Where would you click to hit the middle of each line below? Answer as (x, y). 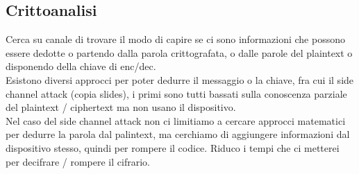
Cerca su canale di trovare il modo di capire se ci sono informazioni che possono (175, 39)
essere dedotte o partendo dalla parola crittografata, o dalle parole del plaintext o (179, 52)
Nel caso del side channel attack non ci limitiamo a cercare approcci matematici (176, 120)
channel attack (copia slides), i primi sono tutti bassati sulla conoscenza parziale (176, 93)
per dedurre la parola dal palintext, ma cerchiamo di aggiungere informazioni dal (178, 134)
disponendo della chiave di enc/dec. (81, 66)
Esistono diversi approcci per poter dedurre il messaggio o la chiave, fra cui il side (180, 79)
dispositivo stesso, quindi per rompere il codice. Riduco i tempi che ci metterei (173, 147)
